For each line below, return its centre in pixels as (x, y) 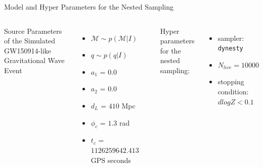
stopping (231, 81)
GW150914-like (28, 50)
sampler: (231, 38)
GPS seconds (111, 160)
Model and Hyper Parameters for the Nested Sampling (89, 7)
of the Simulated (30, 41)
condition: (233, 92)
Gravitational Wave (34, 60)
